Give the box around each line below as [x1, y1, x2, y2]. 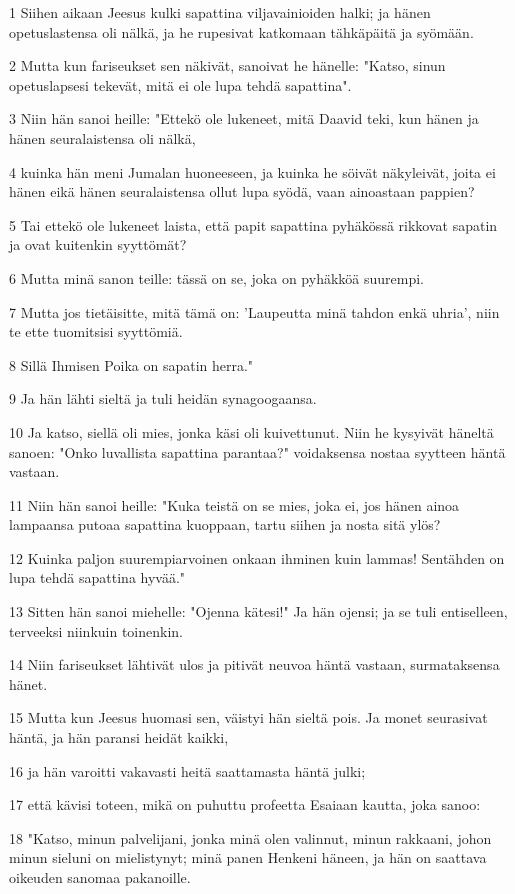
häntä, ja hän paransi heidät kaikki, [9, 727, 229, 748]
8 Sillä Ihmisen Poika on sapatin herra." [9, 354, 254, 375]
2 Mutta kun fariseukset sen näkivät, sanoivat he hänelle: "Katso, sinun [9, 55, 446, 76]
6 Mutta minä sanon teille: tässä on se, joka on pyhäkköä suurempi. [9, 267, 424, 288]
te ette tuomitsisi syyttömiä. [9, 321, 183, 342]
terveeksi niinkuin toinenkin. [9, 620, 183, 641]
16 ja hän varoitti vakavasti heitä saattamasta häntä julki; [9, 760, 366, 781]
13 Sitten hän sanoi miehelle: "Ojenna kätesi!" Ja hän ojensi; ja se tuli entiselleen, [9, 601, 508, 622]
